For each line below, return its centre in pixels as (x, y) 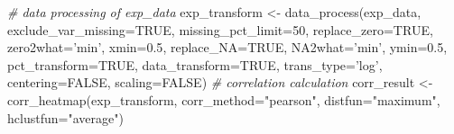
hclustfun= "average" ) (65, 117)
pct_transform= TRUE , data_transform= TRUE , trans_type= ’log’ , (195, 64)
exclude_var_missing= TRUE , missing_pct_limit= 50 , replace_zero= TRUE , (220, 29)
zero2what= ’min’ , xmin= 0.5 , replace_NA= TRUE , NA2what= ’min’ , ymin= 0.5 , (227, 47)
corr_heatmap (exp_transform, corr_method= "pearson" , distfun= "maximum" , (224, 99)
